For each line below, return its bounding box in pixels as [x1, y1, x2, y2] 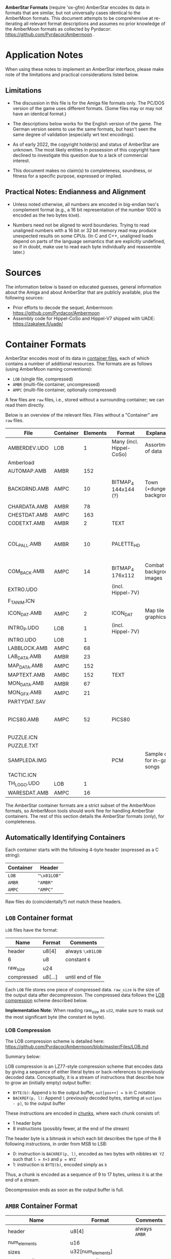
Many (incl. [111, 438, 138, 445]
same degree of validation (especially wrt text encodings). [12, 131, 135, 137]
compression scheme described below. [5, 997, 88, 1004]
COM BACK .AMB [8, 568, 45, 576]
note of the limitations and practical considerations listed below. [5, 71, 139, 78]
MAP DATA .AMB [8, 662, 43, 670]
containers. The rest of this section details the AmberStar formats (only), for [5, 813, 164, 819]
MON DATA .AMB [8, 680, 44, 688]
